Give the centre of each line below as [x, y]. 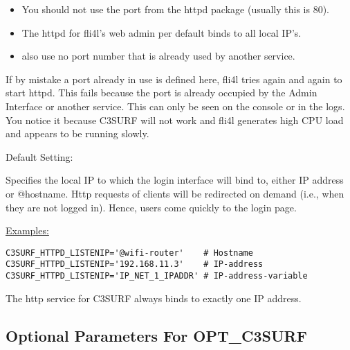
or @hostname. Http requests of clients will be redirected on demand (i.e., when [175, 193]
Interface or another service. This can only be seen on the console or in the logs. [175, 106]
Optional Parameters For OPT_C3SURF [156, 335]
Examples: [27, 230]
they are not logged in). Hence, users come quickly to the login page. [151, 207]
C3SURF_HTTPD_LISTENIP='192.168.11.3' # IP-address [135, 264]
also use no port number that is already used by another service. [158, 56]
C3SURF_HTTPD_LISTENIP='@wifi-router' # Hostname [129, 253]
